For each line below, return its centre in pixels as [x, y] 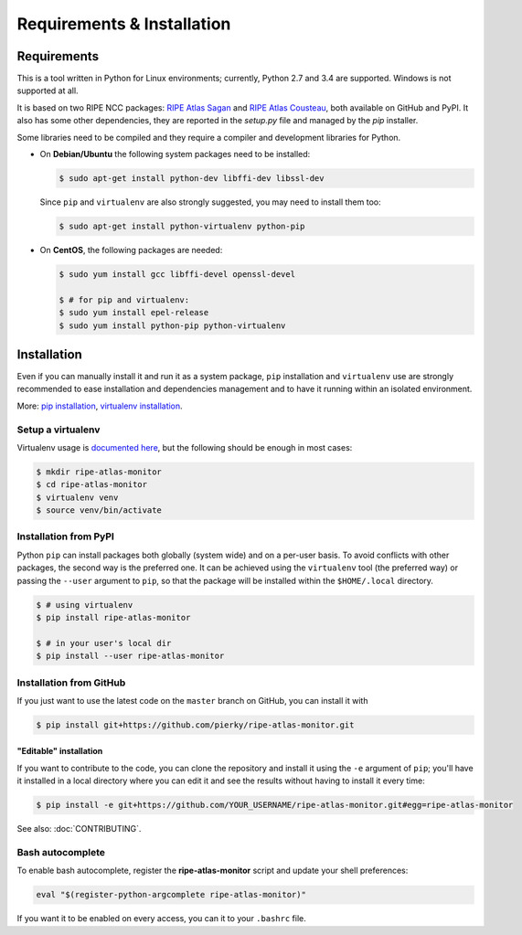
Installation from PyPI [65, 537]
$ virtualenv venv [77, 497]
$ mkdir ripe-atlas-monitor [99, 472]
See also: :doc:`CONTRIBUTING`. [79, 829]
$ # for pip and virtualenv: [124, 300]
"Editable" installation [60, 751]
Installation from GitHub [71, 683]
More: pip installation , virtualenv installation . [100, 406]
